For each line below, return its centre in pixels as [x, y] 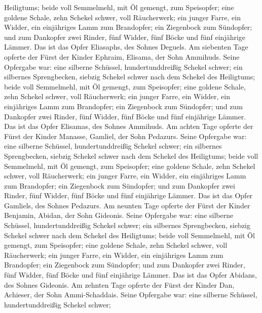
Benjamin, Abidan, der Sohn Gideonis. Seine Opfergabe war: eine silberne [119, 215]
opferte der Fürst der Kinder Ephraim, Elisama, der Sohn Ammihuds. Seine [122, 56]
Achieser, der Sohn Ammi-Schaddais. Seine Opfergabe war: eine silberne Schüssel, [131, 295]
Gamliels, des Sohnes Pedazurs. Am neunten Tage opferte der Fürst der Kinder [127, 205]
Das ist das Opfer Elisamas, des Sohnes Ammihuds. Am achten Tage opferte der [129, 126]
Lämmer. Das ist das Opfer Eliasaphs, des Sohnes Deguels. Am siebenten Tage [126, 47]
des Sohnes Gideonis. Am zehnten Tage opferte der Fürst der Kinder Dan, [119, 284]
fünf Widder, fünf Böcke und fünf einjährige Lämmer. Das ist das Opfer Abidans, [130, 275]
